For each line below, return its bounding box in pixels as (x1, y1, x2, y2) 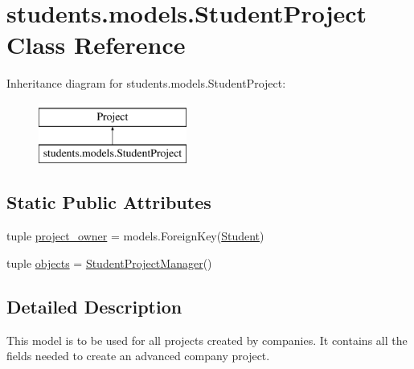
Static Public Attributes (6, 190, 211, 215)
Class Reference (6, 28, 186, 61)
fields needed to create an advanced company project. (6, 347, 270, 364)
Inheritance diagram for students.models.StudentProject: (6, 75, 286, 92)
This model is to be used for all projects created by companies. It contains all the (6, 331, 408, 348)
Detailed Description (6, 293, 182, 318)
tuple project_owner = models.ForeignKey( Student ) (6, 228, 264, 244)
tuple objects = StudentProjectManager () (6, 254, 212, 271)
